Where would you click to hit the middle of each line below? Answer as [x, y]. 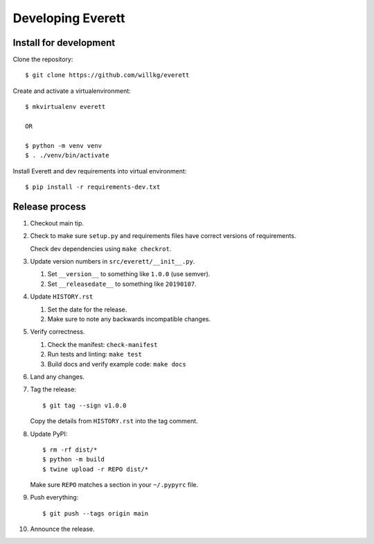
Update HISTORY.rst [62, 297]
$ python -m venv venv [64, 145]
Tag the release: [53, 389]
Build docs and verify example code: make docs [117, 364]
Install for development [64, 43]
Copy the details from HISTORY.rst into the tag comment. [114, 421]
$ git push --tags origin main [96, 513]
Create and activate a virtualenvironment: [72, 91]
